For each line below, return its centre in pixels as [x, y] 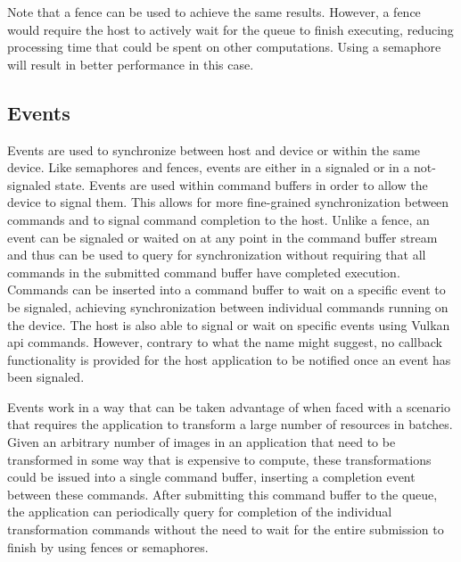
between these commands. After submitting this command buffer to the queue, [222, 494]
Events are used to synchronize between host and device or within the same [214, 149]
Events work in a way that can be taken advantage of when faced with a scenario [229, 406]
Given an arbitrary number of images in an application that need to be [202, 442]
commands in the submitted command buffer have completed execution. [204, 272]
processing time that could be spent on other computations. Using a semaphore [224, 47]
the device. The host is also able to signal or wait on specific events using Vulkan [229, 324]
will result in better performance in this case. [131, 64]
